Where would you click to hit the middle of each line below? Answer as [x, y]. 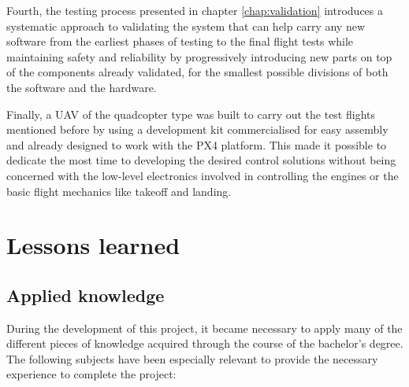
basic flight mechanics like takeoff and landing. [119, 191]
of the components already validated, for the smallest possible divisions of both [197, 72]
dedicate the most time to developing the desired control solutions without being [201, 160]
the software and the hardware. [82, 87]
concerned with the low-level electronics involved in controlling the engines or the [203, 175]
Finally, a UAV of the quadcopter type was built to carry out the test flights [191, 114]
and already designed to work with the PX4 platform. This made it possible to [197, 144]
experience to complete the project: [91, 374]
